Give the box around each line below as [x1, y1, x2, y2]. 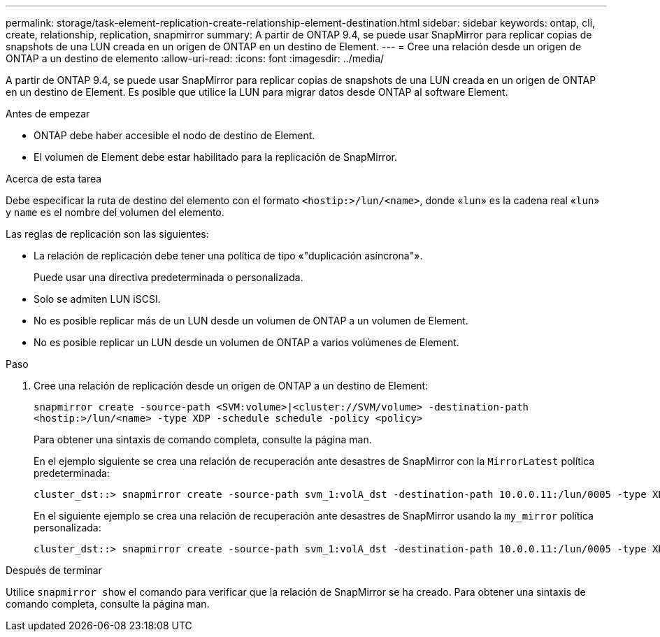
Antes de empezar [6, 108, 90, 120]
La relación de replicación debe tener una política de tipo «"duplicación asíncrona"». [34, 250, 423, 262]
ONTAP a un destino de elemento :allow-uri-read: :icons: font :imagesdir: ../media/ [6, 52, 385, 64]
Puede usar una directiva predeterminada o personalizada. [34, 271, 303, 283]
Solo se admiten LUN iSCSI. [34, 293, 161, 305]
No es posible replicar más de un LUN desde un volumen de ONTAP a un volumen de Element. [34, 315, 468, 327]
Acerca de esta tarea [6, 173, 102, 185]
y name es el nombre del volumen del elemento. [6, 206, 224, 218]
